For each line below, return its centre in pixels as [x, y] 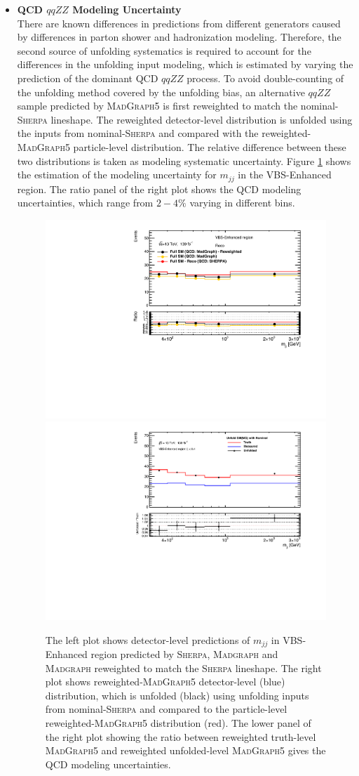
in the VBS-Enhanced [285, 175]
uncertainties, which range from [85, 203]
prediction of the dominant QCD [88, 78]
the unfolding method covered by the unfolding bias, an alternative [161, 92]
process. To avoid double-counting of [265, 78]
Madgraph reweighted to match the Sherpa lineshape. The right [183, 668]
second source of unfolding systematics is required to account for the [164, 50]
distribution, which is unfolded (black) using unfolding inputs [177, 695]
